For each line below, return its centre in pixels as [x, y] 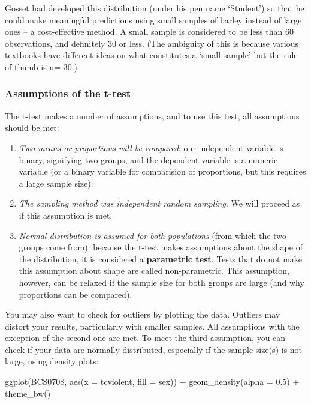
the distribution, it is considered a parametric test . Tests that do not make [161, 258]
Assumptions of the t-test [68, 93]
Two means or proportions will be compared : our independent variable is [151, 147]
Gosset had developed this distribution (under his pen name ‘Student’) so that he [155, 8]
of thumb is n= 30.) [41, 66]
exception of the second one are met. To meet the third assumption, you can [145, 338]
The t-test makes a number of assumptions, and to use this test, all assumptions [152, 116]
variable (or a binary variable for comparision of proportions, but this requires [162, 171]
